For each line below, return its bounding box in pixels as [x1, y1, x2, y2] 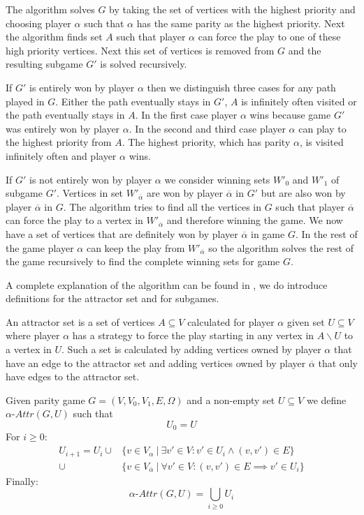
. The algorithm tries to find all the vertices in [63, 199, 262, 214]
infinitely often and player [6, 148, 117, 163]
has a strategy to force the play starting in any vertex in [72, 328, 314, 343]
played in [6, 94, 45, 108]
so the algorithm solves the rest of [208, 240, 354, 255]
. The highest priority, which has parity [122, 135, 291, 149]
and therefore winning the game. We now [166, 213, 343, 227]
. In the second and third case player [129, 121, 286, 135]
